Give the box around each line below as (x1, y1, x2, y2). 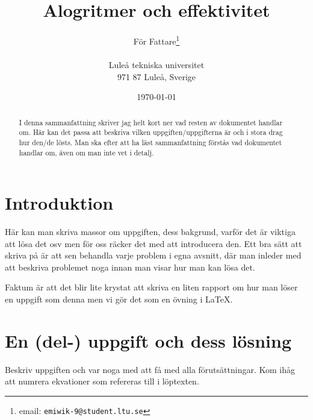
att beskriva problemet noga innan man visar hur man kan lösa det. (5, 260, 255, 273)
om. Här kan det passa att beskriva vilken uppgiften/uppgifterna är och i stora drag (19, 127, 283, 137)
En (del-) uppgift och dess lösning (5, 328, 292, 353)
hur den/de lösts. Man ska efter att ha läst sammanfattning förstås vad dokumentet (19, 137, 282, 147)
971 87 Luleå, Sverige (117, 70, 196, 83)
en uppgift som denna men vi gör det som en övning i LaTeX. (5, 293, 233, 306)
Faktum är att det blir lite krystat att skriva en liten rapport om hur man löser (5, 281, 298, 293)
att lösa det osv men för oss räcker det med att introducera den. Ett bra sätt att (5, 237, 302, 249)
